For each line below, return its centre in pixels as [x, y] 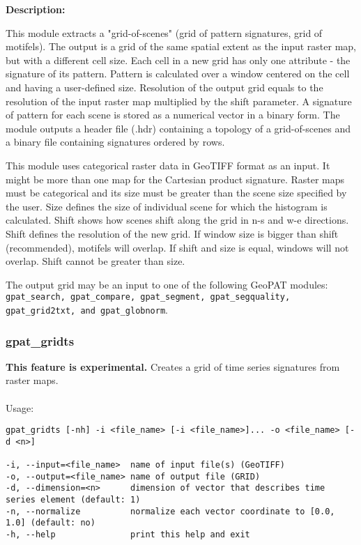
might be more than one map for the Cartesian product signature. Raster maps [175, 179]
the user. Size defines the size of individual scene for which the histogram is [167, 206]
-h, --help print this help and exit [128, 535]
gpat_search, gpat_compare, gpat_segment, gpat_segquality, [148, 297]
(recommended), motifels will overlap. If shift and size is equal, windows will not [177, 247]
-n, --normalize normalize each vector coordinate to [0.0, [170, 511]
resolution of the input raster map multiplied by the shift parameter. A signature [179, 101]
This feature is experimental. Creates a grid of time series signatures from [173, 366]
